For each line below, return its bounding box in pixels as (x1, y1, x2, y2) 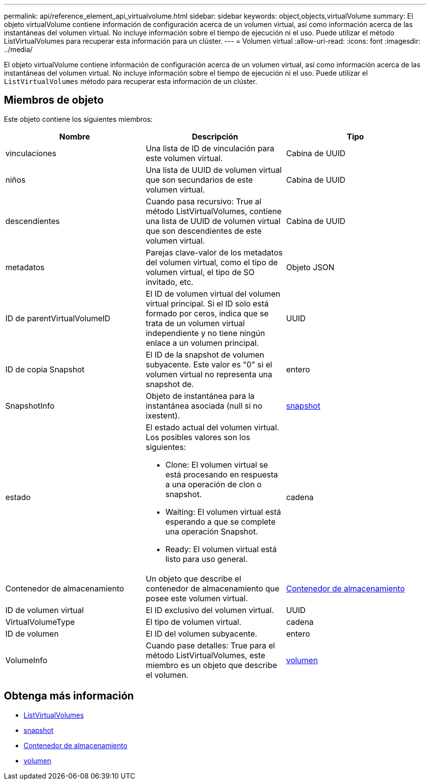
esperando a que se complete (165, 516, 276, 527)
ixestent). (145, 410, 180, 420)
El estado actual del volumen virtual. (145, 422, 279, 432)
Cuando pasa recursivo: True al (145, 196, 262, 206)
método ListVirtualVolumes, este (145, 650, 266, 660)
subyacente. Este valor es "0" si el (145, 359, 272, 369)
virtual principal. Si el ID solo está (145, 298, 269, 308)
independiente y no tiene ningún (145, 328, 265, 338)
